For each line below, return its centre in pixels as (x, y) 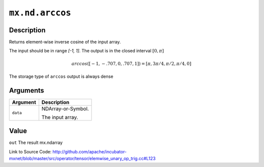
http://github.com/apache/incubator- (90, 151)
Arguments (27, 90)
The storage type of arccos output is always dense (61, 76)
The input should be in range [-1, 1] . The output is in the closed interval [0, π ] (87, 51)
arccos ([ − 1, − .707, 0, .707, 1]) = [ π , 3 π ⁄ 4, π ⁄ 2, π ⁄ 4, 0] (132, 63)
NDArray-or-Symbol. (65, 109)
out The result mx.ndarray (36, 143)
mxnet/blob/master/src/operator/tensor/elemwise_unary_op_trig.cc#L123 (82, 159)
